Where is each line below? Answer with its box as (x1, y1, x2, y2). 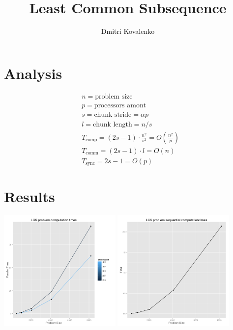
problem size (95, 93, 133, 100)
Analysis (4, 63, 62, 83)
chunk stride (94, 111, 132, 118)
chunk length (92, 121, 132, 128)
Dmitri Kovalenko (101, 26, 155, 36)
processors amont (94, 102, 146, 109)
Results (4, 186, 55, 206)
